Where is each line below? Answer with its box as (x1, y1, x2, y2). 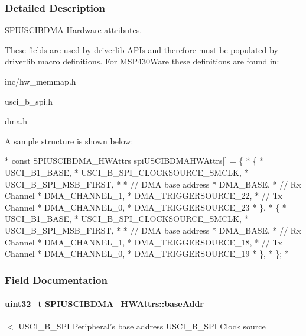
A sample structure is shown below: (5, 134, 134, 147)
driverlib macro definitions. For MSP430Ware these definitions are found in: (5, 55, 279, 67)
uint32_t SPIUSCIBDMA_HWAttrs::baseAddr (5, 298, 204, 310)
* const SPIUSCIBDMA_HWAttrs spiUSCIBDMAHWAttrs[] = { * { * (5, 154, 264, 167)
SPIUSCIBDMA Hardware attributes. (5, 24, 142, 36)
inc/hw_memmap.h (5, 75, 76, 87)
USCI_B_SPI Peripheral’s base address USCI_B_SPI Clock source (18, 320, 266, 332)
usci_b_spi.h (5, 95, 53, 107)
